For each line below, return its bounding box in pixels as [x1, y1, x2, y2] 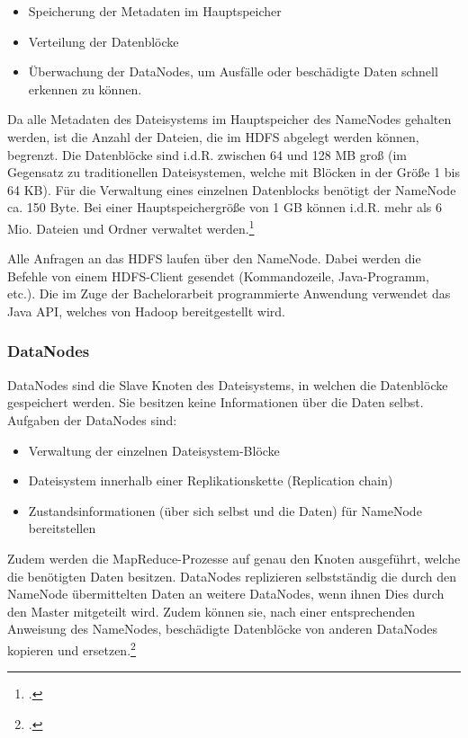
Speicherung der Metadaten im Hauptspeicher [28, 2, 282, 20]
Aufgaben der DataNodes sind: [7, 410, 177, 429]
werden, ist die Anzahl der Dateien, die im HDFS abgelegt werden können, [7, 127, 419, 146]
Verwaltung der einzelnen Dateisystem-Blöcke [28, 440, 280, 459]
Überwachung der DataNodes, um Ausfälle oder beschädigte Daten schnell [28, 62, 438, 81]
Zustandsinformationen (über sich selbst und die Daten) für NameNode [28, 501, 422, 520]
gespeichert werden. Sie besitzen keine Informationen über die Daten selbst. [7, 393, 424, 412]
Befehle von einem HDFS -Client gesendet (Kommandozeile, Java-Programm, [7, 266, 429, 285]
